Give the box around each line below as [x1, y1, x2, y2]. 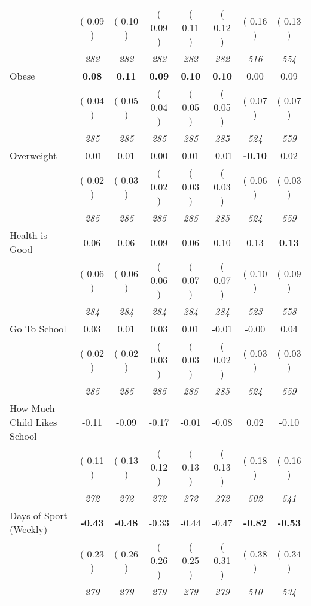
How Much [10, 401, 55, 415]
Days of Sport [10, 508, 68, 522]
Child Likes [10, 415, 57, 429]
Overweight [10, 149, 57, 162]
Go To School [10, 322, 66, 335]
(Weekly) [10, 522, 48, 536]
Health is [10, 228, 47, 242]
